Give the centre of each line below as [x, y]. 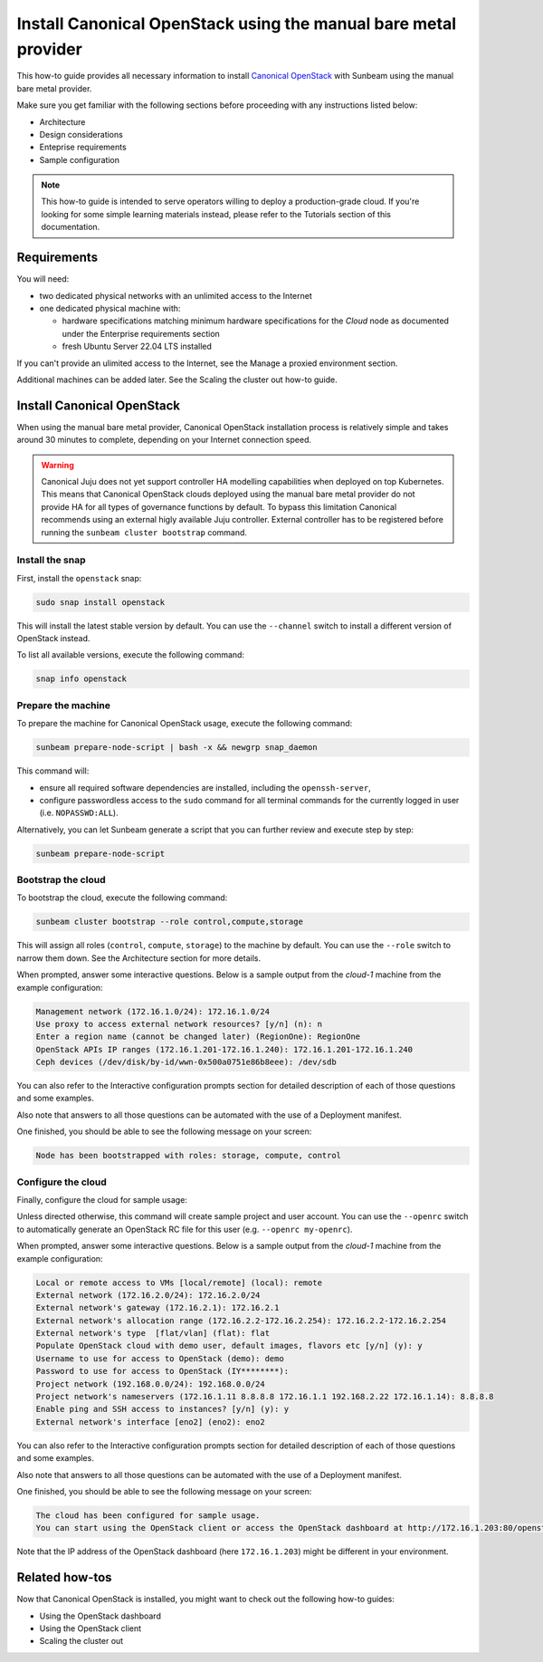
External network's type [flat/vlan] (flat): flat [153, 1333]
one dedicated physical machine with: [110, 308]
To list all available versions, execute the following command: [130, 655]
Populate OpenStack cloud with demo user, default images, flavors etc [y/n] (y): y [229, 1346]
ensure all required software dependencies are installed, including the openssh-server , [205, 787]
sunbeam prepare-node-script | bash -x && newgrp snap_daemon [176, 748]
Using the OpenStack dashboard [100, 1616]
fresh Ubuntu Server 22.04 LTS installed [137, 346]
